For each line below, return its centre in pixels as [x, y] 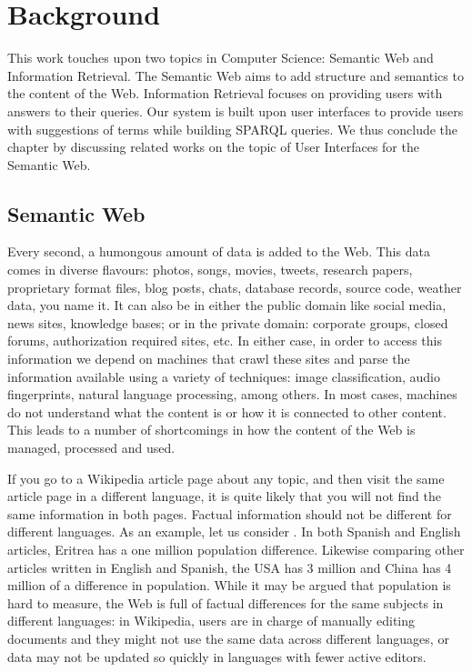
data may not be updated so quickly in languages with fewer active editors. [217, 656]
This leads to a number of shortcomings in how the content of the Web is [211, 430]
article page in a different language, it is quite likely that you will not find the [224, 496]
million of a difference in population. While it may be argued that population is [229, 585]
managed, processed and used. [91, 448]
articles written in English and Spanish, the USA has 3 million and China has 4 [230, 567]
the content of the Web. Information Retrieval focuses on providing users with [225, 93]
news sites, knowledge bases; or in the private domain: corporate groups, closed [228, 322]
